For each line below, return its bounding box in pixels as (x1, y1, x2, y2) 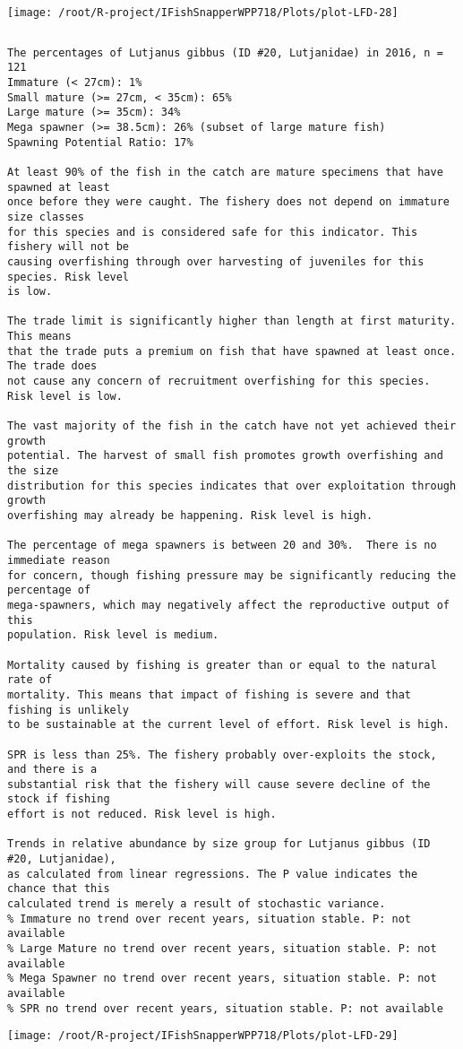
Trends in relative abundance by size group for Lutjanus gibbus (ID (7, 837, 431, 851)
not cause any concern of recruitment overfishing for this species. (7, 375, 431, 388)
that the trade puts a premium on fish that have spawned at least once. (7, 344, 457, 358)
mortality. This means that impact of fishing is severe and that (7, 688, 412, 701)
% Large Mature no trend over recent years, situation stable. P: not (7, 942, 437, 956)
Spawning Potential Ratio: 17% (7, 135, 193, 149)
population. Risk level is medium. (7, 629, 219, 642)
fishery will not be (7, 240, 130, 254)
